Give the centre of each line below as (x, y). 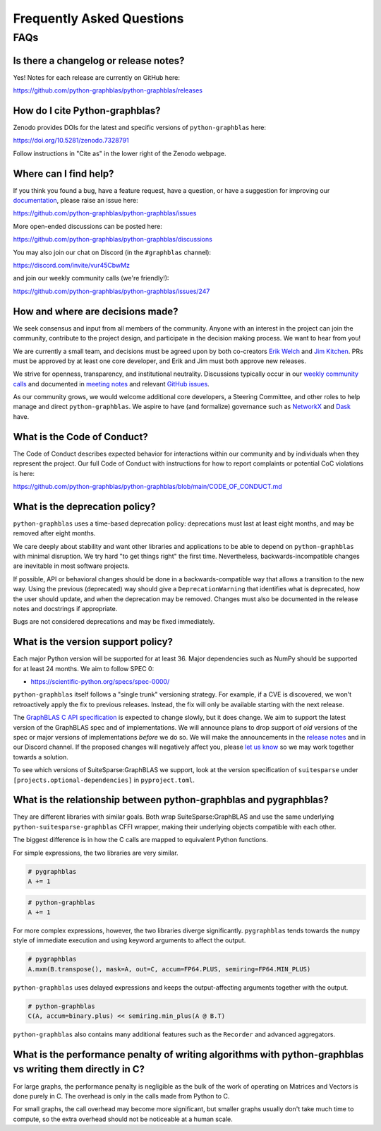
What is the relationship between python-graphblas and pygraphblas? (171, 800)
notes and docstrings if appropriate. (65, 608)
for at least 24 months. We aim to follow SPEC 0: (84, 668)
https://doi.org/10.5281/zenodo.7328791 (71, 141)
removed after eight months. (54, 533)
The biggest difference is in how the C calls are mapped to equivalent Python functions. (140, 840)
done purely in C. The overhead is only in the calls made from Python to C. (121, 1096)
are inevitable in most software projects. (71, 566)
